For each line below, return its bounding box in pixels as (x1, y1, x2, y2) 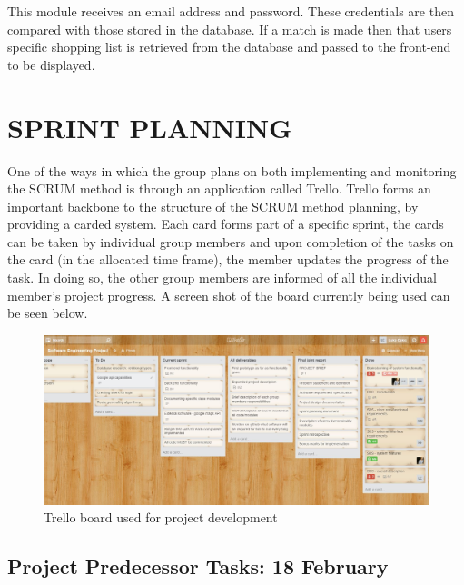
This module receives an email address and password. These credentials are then (7, 2, 454, 20)
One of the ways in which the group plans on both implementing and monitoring (7, 161, 457, 180)
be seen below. (7, 303, 88, 322)
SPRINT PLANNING (7, 108, 292, 145)
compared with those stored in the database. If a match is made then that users (7, 19, 452, 38)
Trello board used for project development (44, 508, 278, 527)
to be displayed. (7, 55, 95, 74)
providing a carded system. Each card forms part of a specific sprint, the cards (7, 214, 444, 233)
